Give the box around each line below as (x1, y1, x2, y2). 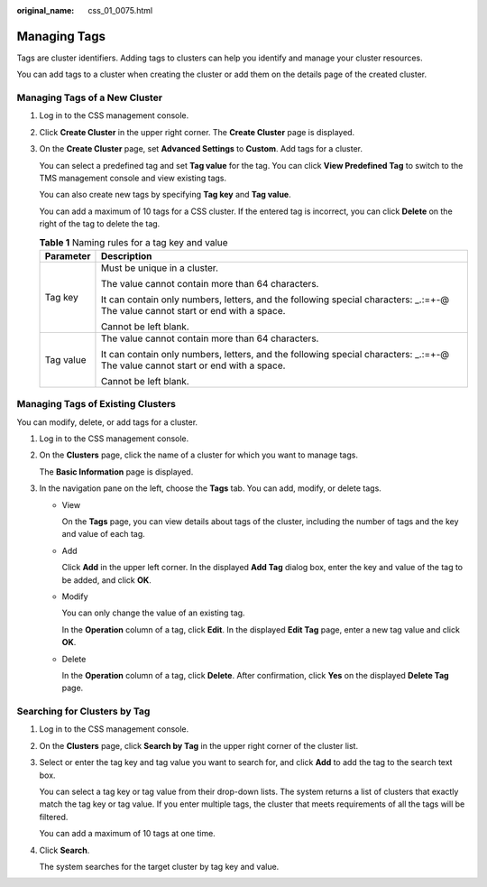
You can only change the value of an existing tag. (61, 607, 245, 618)
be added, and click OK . (61, 574, 152, 586)
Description (100, 249, 152, 262)
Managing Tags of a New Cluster (16, 91, 162, 104)
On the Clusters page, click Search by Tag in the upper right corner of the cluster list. (39, 740, 359, 751)
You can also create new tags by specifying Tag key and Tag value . (39, 189, 292, 200)
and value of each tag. (61, 529, 146, 540)
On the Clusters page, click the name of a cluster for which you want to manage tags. (39, 449, 358, 460)
